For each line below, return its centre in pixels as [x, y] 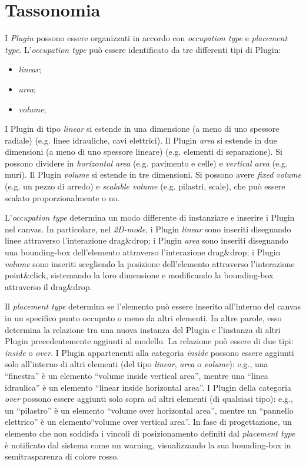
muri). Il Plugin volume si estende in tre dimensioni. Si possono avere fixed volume [153, 174]
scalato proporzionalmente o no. [62, 197]
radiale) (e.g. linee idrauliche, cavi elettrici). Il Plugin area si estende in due [141, 140]
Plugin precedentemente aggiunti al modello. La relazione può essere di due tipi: [149, 341]
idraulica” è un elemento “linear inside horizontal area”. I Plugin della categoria [148, 387]
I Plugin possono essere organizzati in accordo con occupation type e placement [146, 38]
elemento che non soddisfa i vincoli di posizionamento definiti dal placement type [150, 433]
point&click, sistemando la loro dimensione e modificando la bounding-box [139, 275]
